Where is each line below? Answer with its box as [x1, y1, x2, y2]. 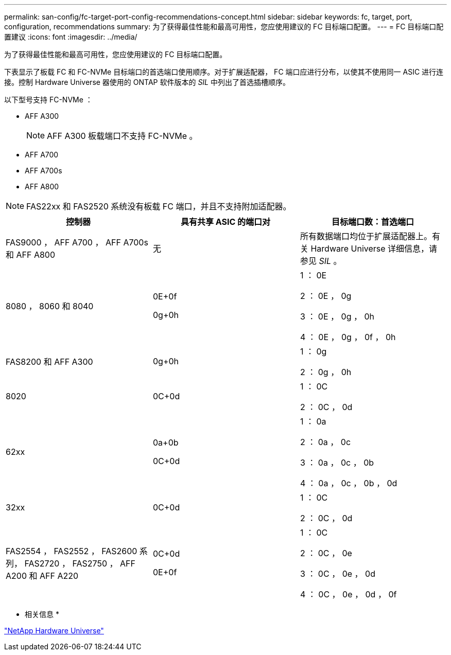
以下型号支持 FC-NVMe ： [4, 95, 93, 104]
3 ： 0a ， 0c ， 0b [300, 457, 374, 468]
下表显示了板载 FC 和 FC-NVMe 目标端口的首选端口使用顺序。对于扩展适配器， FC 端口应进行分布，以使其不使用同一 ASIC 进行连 [4, 67, 444, 76]
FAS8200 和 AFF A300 [6, 357, 93, 367]
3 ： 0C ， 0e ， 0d [300, 569, 375, 579]
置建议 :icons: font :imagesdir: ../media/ [4, 32, 137, 41]
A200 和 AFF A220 [6, 571, 79, 581]
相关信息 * [25, 610, 59, 618]
